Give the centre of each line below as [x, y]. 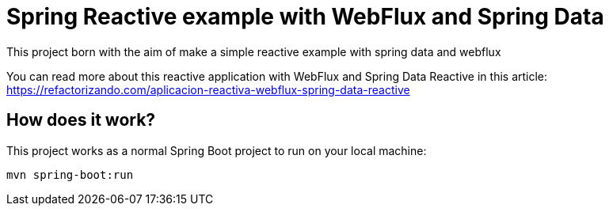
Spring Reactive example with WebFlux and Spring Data [305, 17]
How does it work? [81, 120]
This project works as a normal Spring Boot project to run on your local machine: [217, 150]
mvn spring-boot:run [70, 174]
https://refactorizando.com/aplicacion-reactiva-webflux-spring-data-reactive [208, 89]
